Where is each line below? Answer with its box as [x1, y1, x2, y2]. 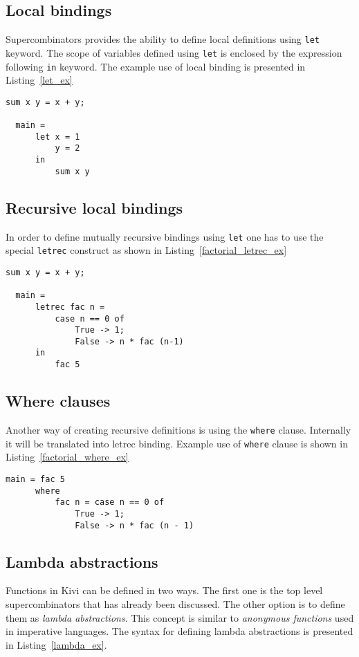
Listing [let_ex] [6, 73, 73, 87]
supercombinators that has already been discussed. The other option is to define [6, 596, 345, 611]
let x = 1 [35, 131, 80, 142]
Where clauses [6, 390, 111, 411]
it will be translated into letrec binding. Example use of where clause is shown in [6, 436, 348, 450]
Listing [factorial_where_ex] [6, 450, 129, 464]
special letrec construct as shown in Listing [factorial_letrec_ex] [6, 243, 287, 257]
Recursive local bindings [6, 196, 183, 218]
